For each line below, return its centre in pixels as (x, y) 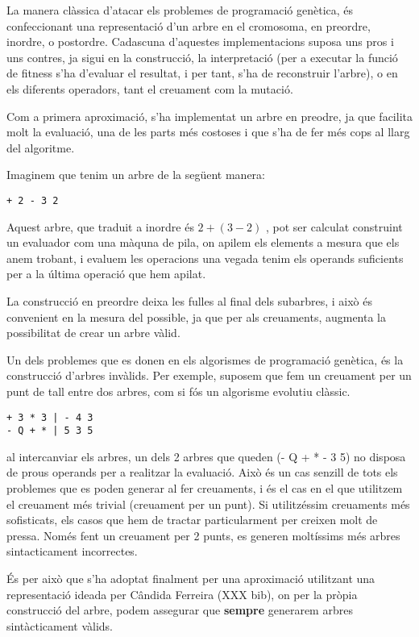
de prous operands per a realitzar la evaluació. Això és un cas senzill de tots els (202, 472)
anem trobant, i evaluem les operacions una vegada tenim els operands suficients (205, 258)
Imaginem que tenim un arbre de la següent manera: (136, 175)
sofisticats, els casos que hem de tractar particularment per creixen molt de (192, 520)
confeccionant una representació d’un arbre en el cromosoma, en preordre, (189, 25)
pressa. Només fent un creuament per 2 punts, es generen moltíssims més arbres (203, 535)
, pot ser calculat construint (334, 226)
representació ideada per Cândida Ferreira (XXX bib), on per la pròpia (182, 594)
